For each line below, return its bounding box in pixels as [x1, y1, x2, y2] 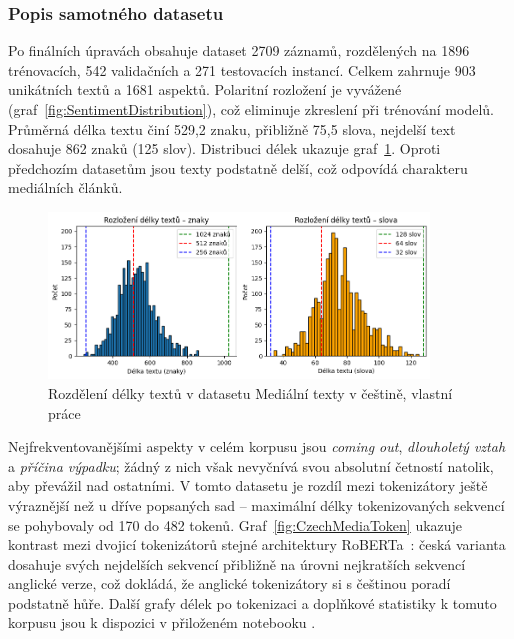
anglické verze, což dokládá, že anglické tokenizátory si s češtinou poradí [8, 573, 451, 594]
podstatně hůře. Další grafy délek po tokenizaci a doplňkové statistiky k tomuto [8, 592, 497, 613]
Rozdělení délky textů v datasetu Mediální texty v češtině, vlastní [48, 382, 453, 403]
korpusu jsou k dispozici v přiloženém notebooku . [8, 612, 316, 633]
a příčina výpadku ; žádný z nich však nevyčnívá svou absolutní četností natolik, [8, 455, 494, 476]
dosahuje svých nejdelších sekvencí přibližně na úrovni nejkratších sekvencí [8, 553, 466, 574]
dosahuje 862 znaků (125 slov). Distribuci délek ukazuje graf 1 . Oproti [8, 138, 441, 159]
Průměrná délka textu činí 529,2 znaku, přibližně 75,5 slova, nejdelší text [8, 118, 456, 139]
